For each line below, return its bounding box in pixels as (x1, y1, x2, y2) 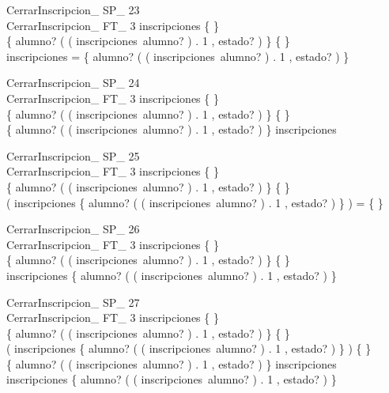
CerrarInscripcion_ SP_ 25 (6, 147, 140, 164)
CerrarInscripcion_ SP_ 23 (6, 2, 140, 17)
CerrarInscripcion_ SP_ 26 (6, 221, 140, 237)
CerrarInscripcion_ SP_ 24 (6, 74, 140, 91)
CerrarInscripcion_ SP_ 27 (6, 293, 140, 310)
